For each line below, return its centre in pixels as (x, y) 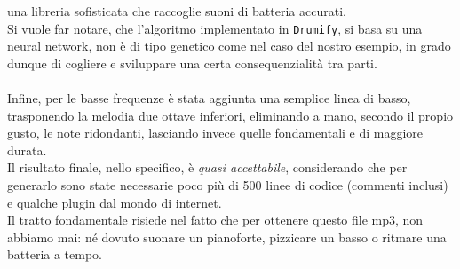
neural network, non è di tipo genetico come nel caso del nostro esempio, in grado (229, 46)
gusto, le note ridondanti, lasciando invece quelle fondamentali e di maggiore (215, 133)
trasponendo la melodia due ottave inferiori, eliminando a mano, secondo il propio (230, 115)
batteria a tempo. (55, 254)
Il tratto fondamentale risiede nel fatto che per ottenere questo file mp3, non (215, 220)
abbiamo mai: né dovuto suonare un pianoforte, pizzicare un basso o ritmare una (227, 237)
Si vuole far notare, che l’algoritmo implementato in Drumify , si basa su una (215, 28)
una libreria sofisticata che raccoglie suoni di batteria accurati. (177, 11)
